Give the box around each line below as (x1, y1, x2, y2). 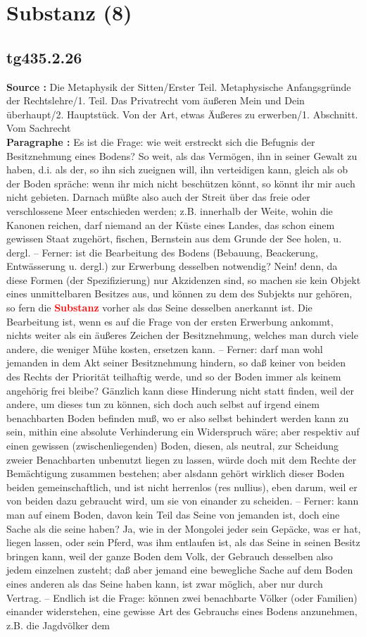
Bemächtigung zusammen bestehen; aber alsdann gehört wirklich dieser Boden (6, 466, 345, 481)
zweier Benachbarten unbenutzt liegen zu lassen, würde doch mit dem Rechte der (6, 452, 357, 466)
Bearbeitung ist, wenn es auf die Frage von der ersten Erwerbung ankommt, (6, 314, 334, 328)
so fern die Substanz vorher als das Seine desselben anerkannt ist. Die (6, 300, 313, 315)
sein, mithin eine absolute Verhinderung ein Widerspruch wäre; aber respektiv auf (6, 424, 360, 439)
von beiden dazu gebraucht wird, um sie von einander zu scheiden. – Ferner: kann (6, 493, 359, 508)
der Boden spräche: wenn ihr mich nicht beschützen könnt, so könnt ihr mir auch (6, 175, 355, 190)
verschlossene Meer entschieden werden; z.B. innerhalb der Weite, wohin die (6, 203, 333, 218)
